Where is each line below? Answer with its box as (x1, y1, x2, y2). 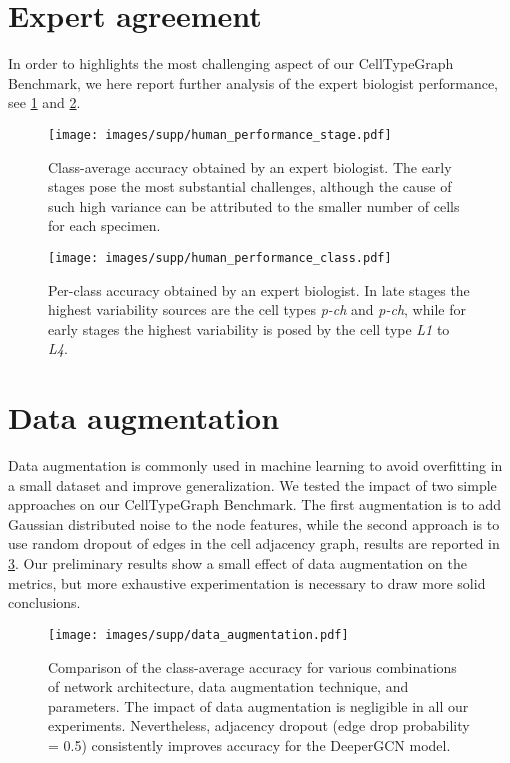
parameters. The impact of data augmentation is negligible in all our (48, 695, 469, 716)
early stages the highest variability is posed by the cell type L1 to (48, 318, 450, 339)
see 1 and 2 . (8, 92, 81, 113)
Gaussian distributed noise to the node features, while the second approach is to (8, 513, 500, 534)
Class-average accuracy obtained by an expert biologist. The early (48, 156, 452, 177)
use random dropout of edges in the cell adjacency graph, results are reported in (8, 533, 500, 554)
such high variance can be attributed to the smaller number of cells (48, 195, 460, 216)
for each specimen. (48, 215, 161, 236)
